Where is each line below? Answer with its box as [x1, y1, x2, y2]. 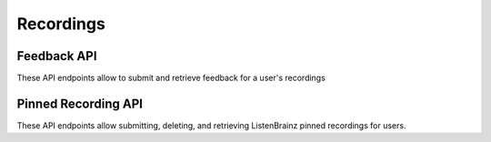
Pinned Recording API [16, 96, 143, 111]
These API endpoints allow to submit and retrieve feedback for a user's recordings [16, 73, 326, 84]
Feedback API [16, 48, 97, 64]
